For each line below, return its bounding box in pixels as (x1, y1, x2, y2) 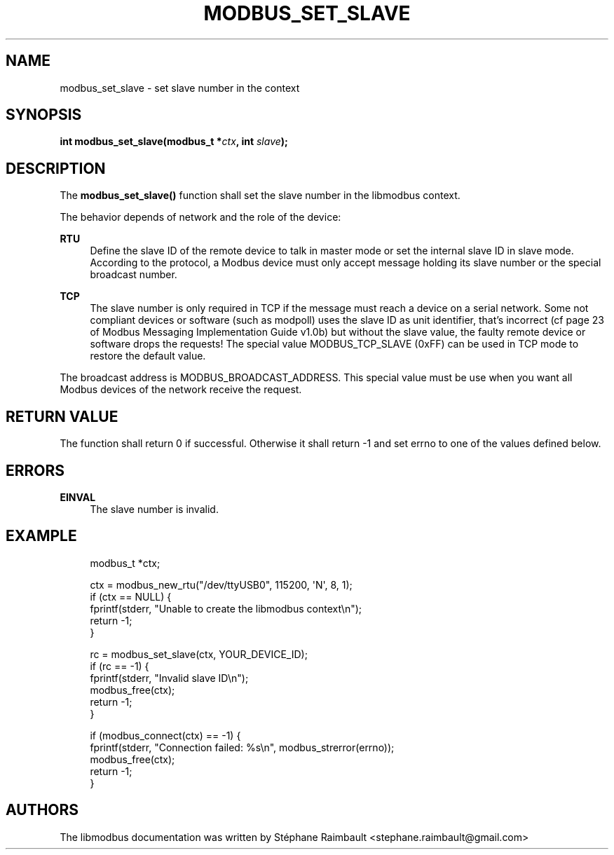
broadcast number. (90, 268, 177, 281)
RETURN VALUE (6, 407, 118, 425)
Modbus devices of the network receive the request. (60, 383, 302, 396)
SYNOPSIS (6, 106, 82, 124)
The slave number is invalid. (90, 502, 219, 515)
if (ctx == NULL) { (90, 590, 172, 603)
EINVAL (60, 491, 96, 503)
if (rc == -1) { (90, 659, 149, 672)
